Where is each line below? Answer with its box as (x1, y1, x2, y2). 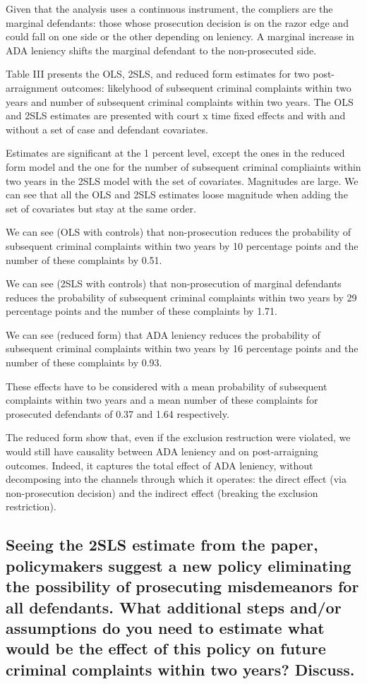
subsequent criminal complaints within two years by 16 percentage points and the (6, 341, 359, 356)
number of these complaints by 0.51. (6, 252, 162, 267)
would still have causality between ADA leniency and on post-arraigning (6, 444, 318, 459)
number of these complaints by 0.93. (6, 355, 162, 370)
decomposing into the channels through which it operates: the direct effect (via (6, 472, 347, 486)
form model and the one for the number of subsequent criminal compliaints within (6, 159, 361, 174)
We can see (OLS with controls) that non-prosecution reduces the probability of (6, 224, 351, 239)
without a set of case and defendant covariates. (6, 121, 208, 136)
